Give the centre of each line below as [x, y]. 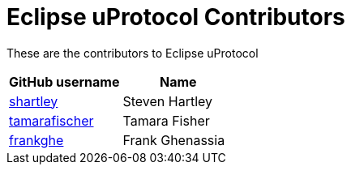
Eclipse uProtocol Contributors [176, 17]
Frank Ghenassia [174, 140]
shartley [34, 101]
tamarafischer [51, 120]
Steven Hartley [168, 101]
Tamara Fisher [166, 120]
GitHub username [64, 81]
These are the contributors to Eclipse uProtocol [133, 53]
